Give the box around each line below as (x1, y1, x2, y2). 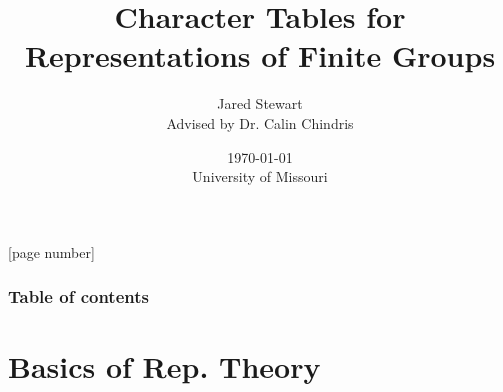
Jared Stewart (217, 93, 303, 114)
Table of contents (8, 284, 149, 309)
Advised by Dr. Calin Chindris (166, 112, 354, 133)
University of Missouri (192, 166, 328, 187)
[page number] (8, 241, 95, 262)
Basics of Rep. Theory (8, 346, 321, 387)
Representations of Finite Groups (24, 35, 496, 76)
